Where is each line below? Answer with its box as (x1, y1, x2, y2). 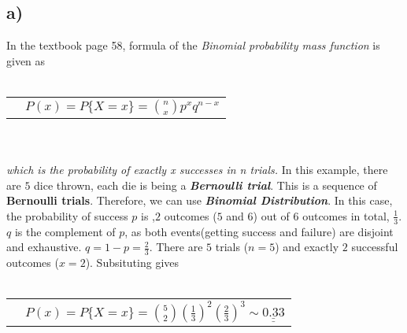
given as (6, 52, 46, 68)
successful (351, 239, 398, 255)
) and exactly (275, 239, 339, 255)
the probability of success (6, 207, 128, 224)
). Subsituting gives (85, 254, 179, 271)
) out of (253, 207, 290, 224)
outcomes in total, (302, 207, 390, 224)
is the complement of (14, 223, 116, 239)
